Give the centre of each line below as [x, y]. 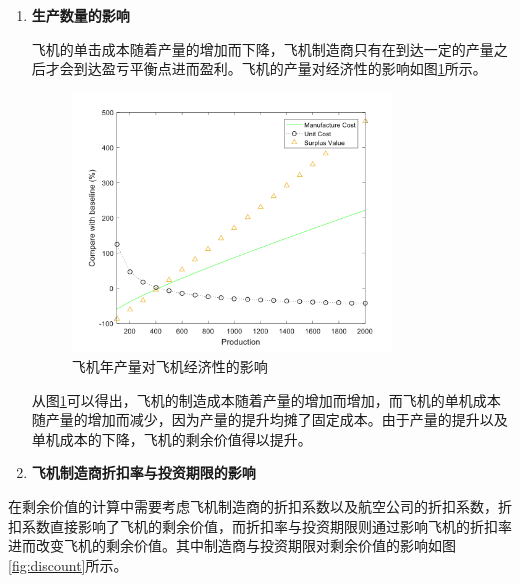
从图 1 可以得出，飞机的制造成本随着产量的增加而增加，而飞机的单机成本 [266, 399]
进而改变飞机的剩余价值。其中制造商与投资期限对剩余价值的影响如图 [232, 545]
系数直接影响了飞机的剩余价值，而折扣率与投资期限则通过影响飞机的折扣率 [266, 525]
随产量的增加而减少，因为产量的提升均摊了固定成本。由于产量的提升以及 [269, 419]
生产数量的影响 [80, 15]
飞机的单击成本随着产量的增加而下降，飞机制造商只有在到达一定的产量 [262, 48]
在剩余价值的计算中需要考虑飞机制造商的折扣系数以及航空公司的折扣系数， [253, 505]
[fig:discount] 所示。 [68, 564]
